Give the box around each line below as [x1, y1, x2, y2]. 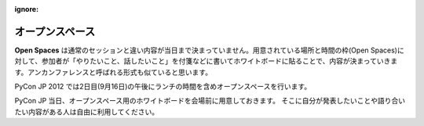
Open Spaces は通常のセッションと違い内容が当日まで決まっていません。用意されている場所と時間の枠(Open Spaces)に [14, 45, 404, 55]
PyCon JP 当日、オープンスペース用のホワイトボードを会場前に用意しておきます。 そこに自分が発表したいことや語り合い [14, 96, 406, 106]
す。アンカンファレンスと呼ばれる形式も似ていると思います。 [14, 67, 212, 77]
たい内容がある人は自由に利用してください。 [14, 106, 159, 117]
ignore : [14, 5, 39, 13]
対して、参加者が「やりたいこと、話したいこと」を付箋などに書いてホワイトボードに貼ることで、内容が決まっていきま [14, 56, 398, 66]
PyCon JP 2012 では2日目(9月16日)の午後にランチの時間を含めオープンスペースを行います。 [14, 82, 312, 92]
